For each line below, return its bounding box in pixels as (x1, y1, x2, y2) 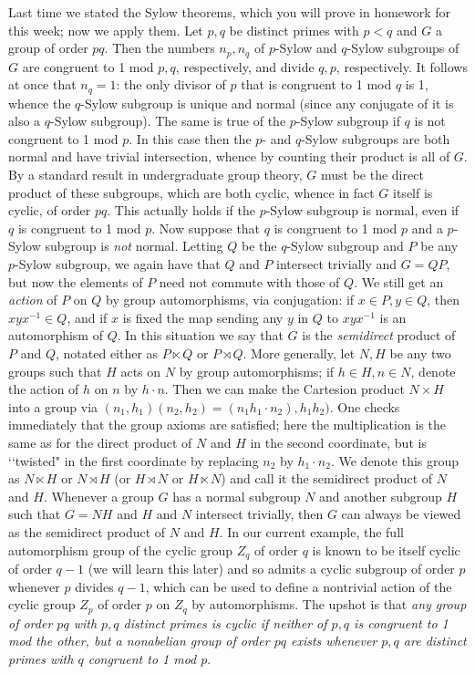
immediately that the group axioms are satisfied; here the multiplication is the (8, 415, 446, 434)
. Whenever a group (43, 486, 154, 505)
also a (8, 111, 41, 130)
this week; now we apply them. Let (8, 20, 203, 39)
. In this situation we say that (117, 326, 284, 345)
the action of (8, 379, 79, 399)
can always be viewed (341, 504, 461, 524)
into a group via (8, 397, 98, 416)
